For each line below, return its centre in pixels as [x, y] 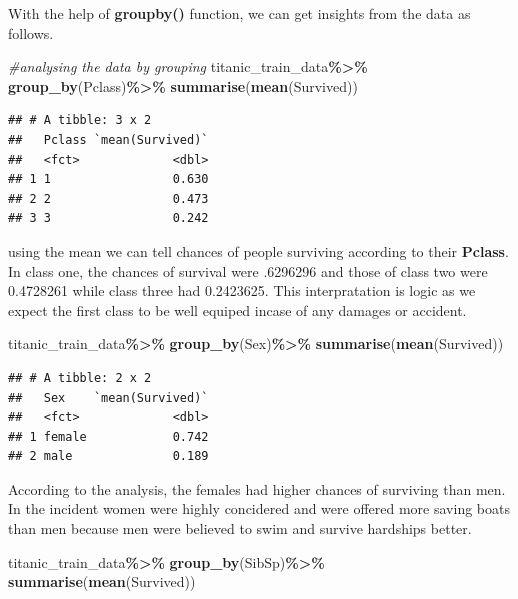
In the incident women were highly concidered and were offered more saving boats [259, 508]
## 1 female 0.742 [108, 436]
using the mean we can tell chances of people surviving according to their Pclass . [258, 250]
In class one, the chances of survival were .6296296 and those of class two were [248, 270]
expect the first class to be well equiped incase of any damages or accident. [237, 309]
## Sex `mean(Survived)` [108, 397]
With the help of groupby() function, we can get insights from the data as [239, 13]
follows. [31, 32]
